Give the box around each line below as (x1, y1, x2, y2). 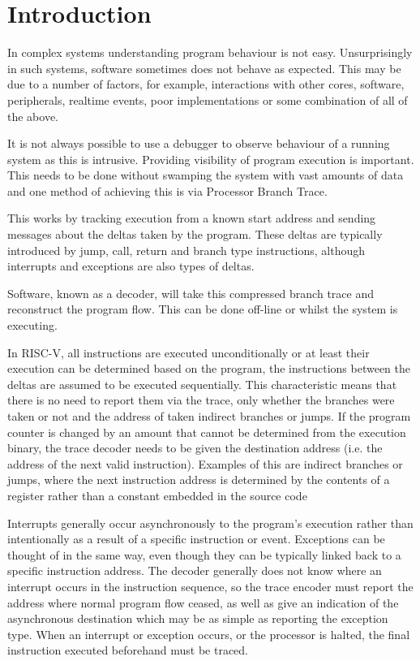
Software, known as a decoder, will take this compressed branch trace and (7, 284, 374, 301)
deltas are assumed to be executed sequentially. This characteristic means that (7, 375, 397, 392)
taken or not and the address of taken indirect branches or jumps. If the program (7, 408, 411, 424)
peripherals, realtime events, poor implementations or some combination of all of (7, 91, 408, 108)
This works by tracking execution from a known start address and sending (7, 210, 376, 227)
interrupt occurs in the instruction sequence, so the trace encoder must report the (7, 577, 414, 594)
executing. (7, 317, 58, 334)
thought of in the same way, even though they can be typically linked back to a (7, 546, 401, 563)
